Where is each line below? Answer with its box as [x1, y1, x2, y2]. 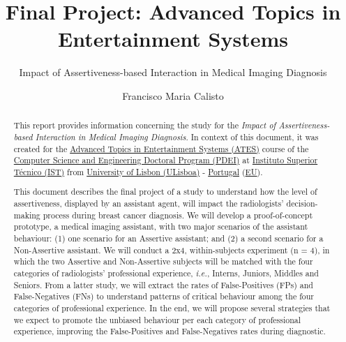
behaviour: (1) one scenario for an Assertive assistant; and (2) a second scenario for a [13, 232, 324, 244]
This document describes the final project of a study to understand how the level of [13, 186, 317, 198]
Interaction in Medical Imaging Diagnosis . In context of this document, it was [35, 131, 319, 142]
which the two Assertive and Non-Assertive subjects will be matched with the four [13, 255, 313, 267]
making [13, 209, 40, 221]
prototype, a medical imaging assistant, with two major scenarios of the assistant [13, 221, 308, 232]
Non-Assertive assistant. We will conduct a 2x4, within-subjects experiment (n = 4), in [13, 244, 330, 255]
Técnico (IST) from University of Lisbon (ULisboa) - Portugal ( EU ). [13, 165, 263, 177]
